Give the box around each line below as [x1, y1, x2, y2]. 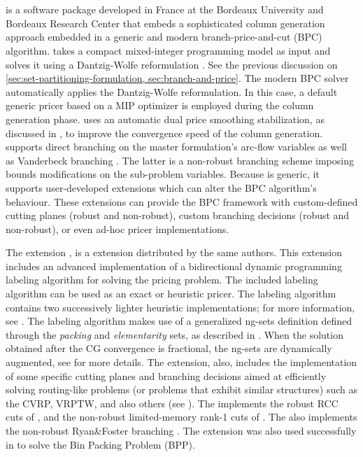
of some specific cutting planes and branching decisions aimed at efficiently [6, 368, 327, 383]
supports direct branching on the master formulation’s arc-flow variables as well [6, 139, 348, 154]
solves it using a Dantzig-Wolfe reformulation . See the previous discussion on [6, 57, 338, 71]
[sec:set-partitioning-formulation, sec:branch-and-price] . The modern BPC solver [6, 71, 349, 85]
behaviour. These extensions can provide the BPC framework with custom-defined [6, 194, 358, 209]
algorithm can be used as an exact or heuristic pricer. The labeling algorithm [6, 286, 336, 301]
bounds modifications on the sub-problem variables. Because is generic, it [6, 167, 320, 181]
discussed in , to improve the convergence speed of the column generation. [6, 125, 323, 140]
